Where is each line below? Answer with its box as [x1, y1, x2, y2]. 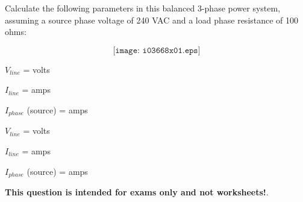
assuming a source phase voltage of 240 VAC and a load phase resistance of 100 [5, 13, 299, 26]
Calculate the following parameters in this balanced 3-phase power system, [5, 2, 281, 14]
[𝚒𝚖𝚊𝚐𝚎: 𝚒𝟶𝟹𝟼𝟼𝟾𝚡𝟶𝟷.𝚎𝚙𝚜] [113, 46, 201, 55]
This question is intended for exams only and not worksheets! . [5, 186, 269, 198]
